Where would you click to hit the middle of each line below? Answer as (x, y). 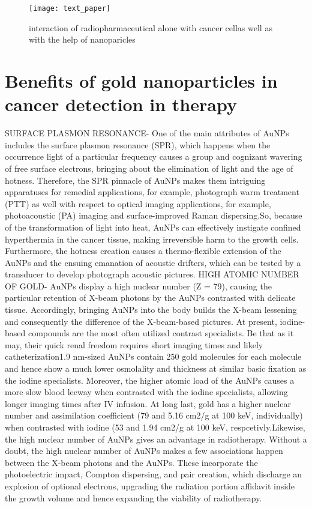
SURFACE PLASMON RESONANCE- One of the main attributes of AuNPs (147, 133)
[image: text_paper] (70, 8)
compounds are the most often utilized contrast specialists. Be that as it (161, 333)
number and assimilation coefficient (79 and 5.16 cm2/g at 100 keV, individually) (154, 415)
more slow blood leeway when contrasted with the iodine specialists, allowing (146, 392)
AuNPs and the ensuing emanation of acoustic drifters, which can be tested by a (153, 262)
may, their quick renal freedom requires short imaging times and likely (134, 344)
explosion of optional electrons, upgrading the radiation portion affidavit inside (150, 485)
